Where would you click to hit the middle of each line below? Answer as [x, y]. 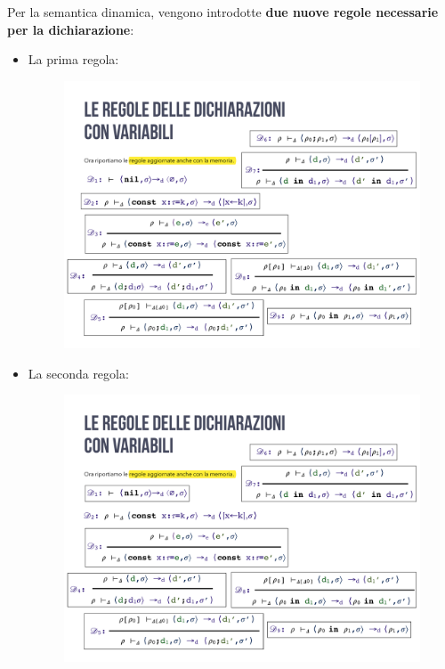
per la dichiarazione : [71, 29]
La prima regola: [73, 59]
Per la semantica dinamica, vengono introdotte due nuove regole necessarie [223, 12]
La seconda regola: [78, 373]
